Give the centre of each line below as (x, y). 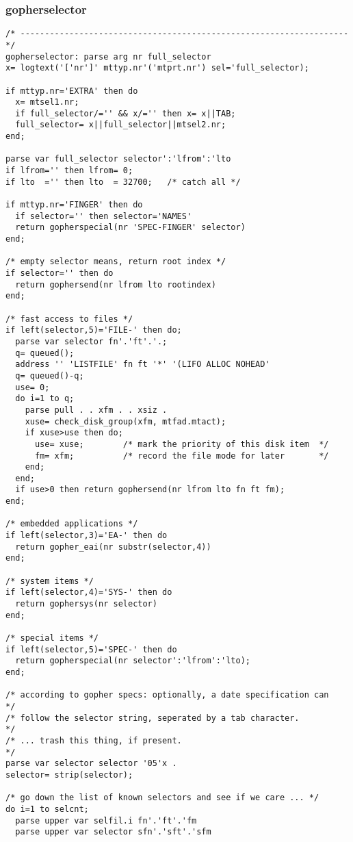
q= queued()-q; (50, 375)
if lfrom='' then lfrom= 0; (69, 171)
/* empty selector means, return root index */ (116, 262)
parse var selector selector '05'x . (91, 764)
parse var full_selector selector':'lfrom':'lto (118, 159)
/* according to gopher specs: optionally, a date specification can (167, 695)
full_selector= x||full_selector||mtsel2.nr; (121, 125)
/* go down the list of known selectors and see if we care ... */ (162, 798)
